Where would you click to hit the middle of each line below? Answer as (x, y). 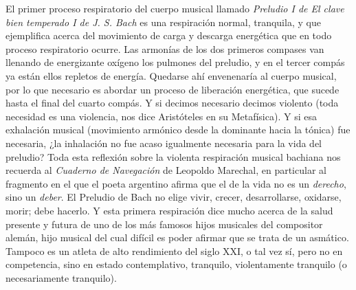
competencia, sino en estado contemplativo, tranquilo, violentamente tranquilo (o (176, 264)
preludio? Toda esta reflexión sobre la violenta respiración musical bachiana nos (173, 156)
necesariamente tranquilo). (61, 277)
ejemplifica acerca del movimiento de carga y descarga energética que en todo (169, 35)
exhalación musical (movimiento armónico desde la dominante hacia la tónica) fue (178, 130)
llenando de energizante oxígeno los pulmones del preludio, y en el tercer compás (175, 62)
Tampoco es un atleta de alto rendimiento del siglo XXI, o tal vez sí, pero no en (174, 250)
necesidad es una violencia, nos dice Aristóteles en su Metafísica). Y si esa (161, 116)
